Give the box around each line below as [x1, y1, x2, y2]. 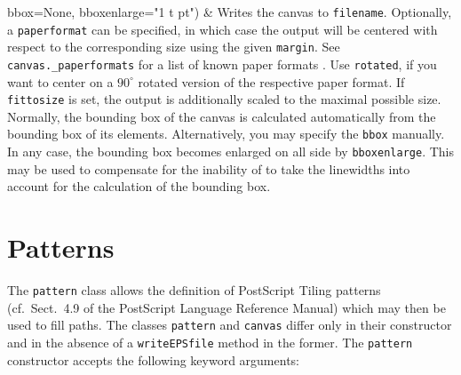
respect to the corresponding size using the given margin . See [7, 37, 340, 56]
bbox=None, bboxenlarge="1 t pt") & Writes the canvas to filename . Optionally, [7, 3, 452, 20]
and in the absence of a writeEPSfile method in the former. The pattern [7, 333, 413, 351]
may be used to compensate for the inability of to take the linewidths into [7, 159, 410, 178]
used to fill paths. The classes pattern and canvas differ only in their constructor [7, 315, 452, 334]
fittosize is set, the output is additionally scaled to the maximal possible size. [7, 90, 441, 108]
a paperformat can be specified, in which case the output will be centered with [7, 20, 438, 38]
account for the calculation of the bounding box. [7, 177, 271, 195]
